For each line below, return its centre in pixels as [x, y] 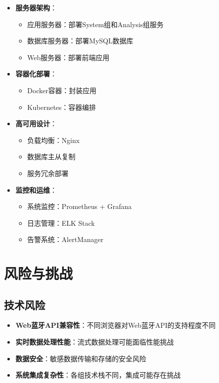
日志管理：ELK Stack [61, 223]
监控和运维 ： [36, 190]
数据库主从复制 [51, 157]
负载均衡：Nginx [54, 140]
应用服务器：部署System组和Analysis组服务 [96, 24]
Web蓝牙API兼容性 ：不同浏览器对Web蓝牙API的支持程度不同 [116, 325]
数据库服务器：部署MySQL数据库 [80, 41]
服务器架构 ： [36, 7]
